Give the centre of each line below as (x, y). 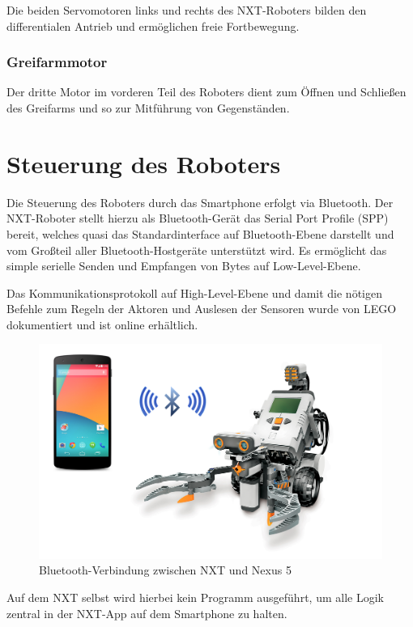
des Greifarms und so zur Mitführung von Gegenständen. (148, 108)
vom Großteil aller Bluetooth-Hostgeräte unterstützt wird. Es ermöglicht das (197, 250)
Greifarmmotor (57, 62)
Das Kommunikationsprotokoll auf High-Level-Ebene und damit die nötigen (194, 292)
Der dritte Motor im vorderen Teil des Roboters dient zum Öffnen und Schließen (206, 92)
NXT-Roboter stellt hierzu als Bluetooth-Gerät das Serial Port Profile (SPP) (198, 218)
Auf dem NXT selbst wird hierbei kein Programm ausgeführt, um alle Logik (195, 597)
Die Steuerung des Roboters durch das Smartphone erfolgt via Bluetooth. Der (200, 202)
